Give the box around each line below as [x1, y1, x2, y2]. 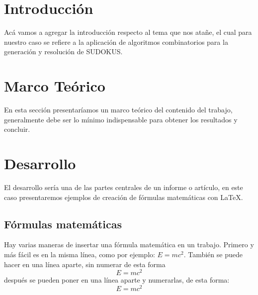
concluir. [4, 124, 30, 134]
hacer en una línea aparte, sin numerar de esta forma [4, 259, 166, 269]
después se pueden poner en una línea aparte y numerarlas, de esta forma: [4, 275, 230, 285]
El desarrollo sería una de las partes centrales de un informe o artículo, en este [4, 182, 243, 192]
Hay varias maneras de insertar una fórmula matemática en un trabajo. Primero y [4, 239, 254, 250]
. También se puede [183, 249, 243, 259]
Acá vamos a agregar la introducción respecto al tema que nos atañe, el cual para [4, 27, 252, 37]
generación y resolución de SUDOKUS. [4, 46, 123, 57]
